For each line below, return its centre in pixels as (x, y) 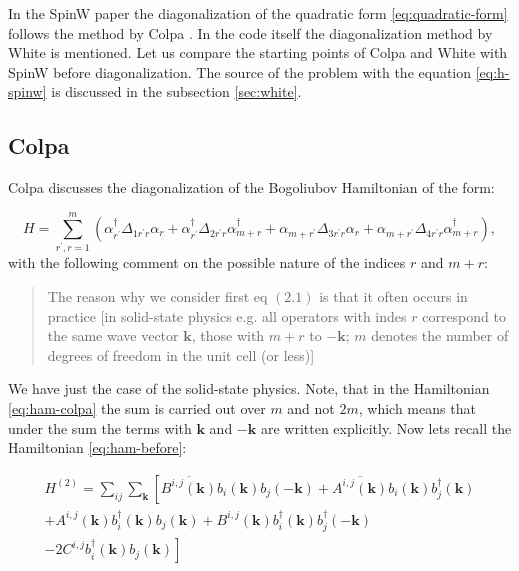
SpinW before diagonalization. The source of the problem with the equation (240, 71)
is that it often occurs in (393, 296)
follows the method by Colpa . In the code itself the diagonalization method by (250, 32)
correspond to (464, 315)
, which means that (417, 408)
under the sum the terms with (100, 427)
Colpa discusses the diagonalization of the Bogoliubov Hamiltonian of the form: (251, 187)
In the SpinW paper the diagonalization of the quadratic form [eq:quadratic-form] (258, 13)
